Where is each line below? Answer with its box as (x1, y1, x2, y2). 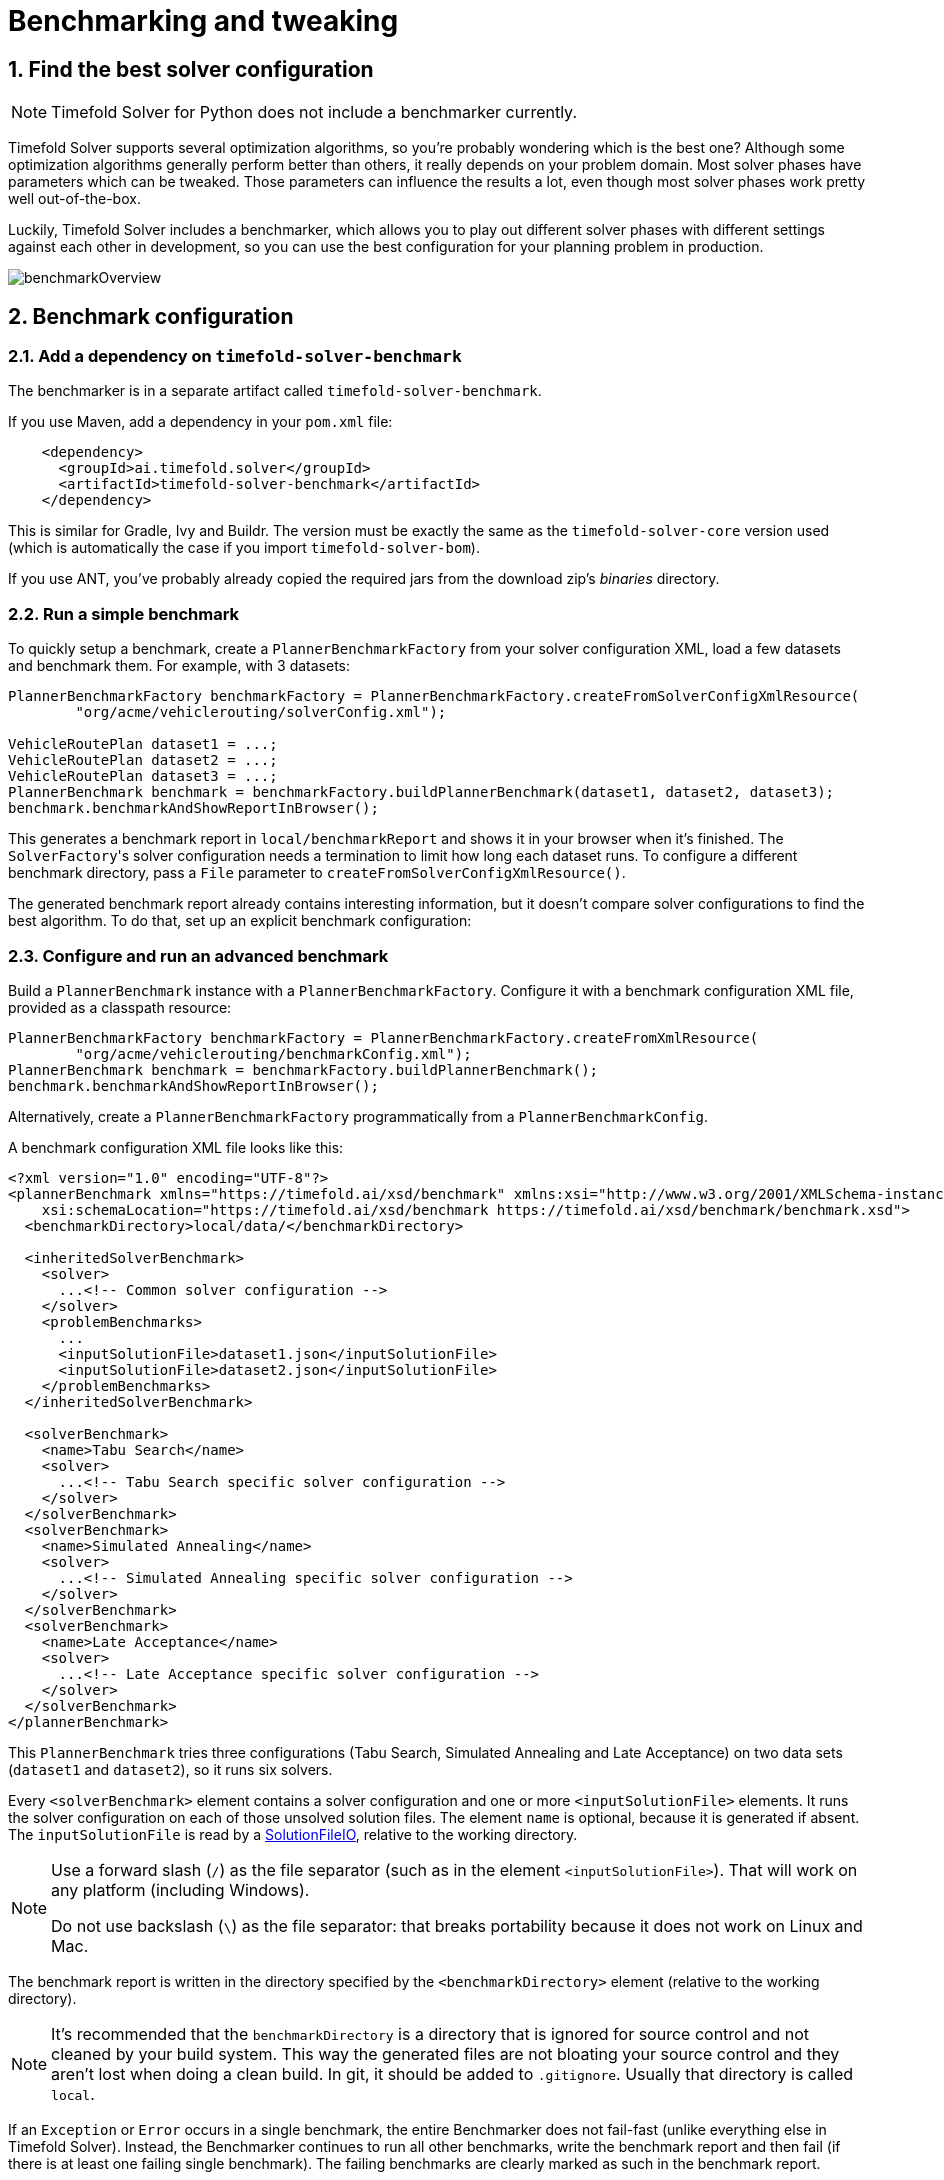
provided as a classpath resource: (8, 998, 232, 1016)
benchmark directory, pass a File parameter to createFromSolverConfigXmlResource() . (8, 864, 626, 882)
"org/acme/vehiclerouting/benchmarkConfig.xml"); (75, 1045, 472, 1062)
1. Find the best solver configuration (8, 56, 374, 82)
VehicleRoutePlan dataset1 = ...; (8, 736, 278, 753)
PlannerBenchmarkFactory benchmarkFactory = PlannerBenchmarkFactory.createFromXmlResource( (8, 1029, 759, 1046)
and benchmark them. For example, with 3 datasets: (8, 657, 351, 675)
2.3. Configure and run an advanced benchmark (8, 945, 389, 966)
